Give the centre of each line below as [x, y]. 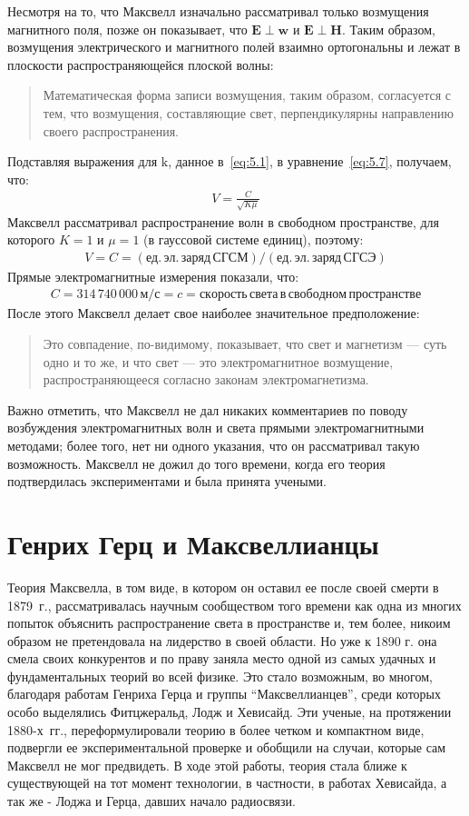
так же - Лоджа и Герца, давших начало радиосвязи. [151, 801]
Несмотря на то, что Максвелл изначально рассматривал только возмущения [218, 11]
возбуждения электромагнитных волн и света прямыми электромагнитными [216, 428]
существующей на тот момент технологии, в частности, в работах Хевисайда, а [227, 783]
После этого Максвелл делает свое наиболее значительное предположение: [214, 313]
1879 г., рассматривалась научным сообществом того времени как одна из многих [234, 605]
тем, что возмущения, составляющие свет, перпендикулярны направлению [249, 112]
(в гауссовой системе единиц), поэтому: [254, 239]
